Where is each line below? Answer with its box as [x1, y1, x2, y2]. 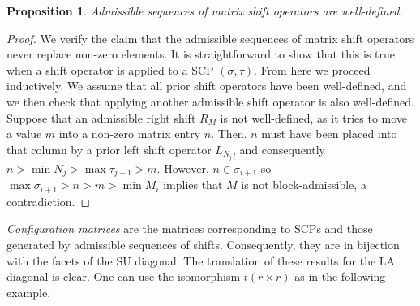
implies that [163, 176, 223, 193]
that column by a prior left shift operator [6, 140, 212, 157]
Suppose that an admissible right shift [6, 109, 196, 126]
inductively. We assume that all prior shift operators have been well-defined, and [6, 77, 407, 94]
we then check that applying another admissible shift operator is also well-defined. [6, 93, 414, 110]
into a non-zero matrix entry [58, 125, 201, 142]
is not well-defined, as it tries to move [220, 109, 408, 126]
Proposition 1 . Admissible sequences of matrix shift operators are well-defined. [6, 2, 403, 19]
